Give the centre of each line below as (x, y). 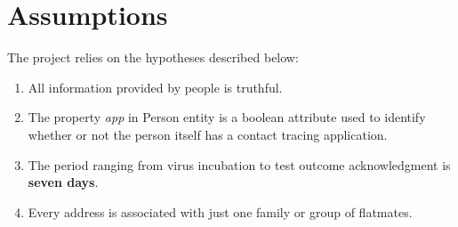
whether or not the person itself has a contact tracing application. (208, 134)
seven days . (63, 182)
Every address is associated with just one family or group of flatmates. (220, 211)
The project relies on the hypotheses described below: (153, 57)
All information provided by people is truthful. (155, 87)
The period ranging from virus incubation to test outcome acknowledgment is (239, 164)
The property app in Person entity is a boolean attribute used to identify (227, 117)
